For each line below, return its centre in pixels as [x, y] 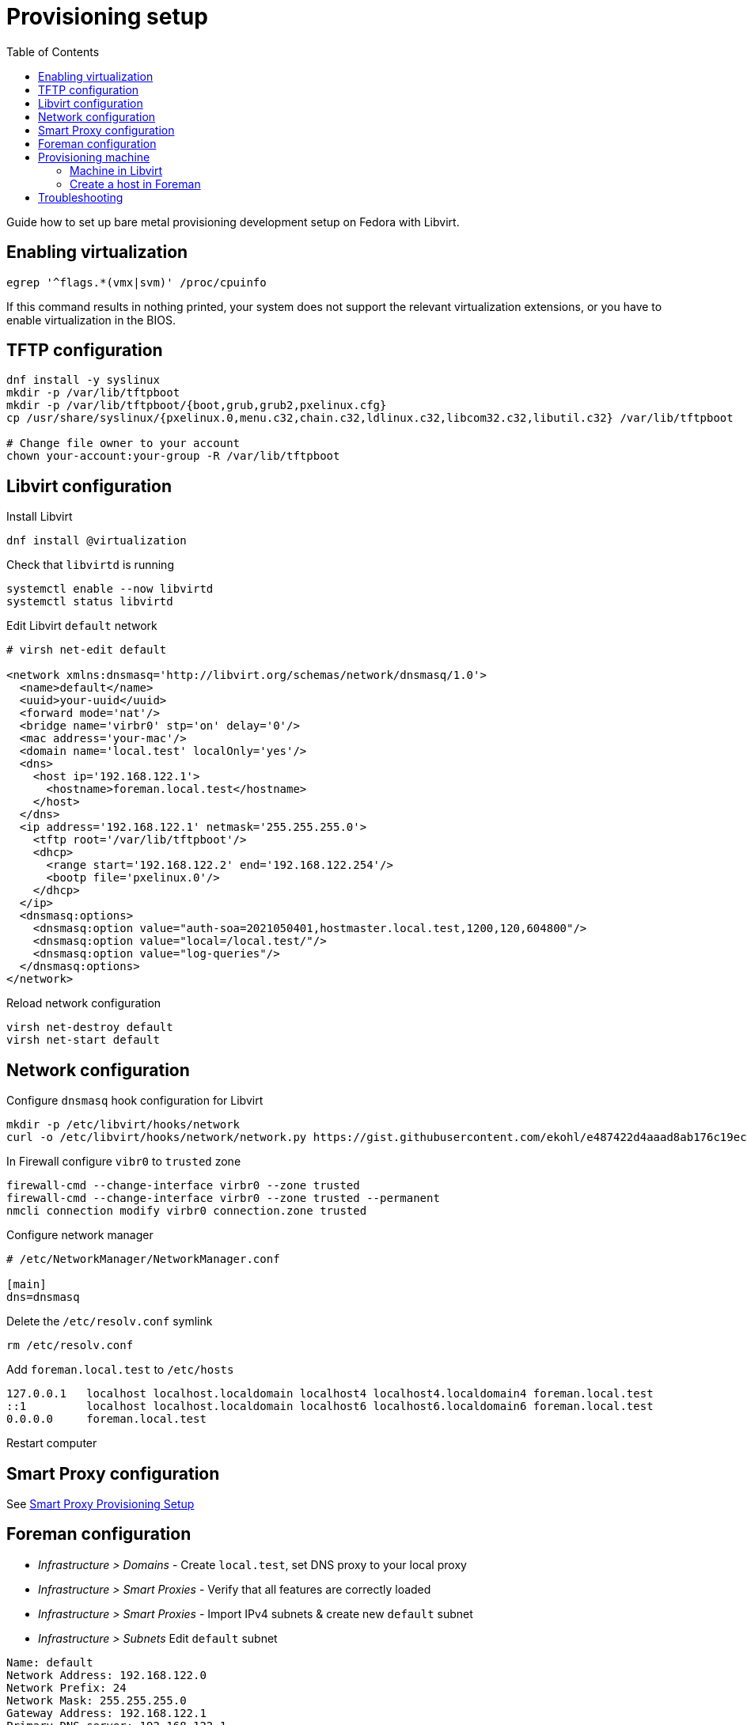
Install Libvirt [40, 517]
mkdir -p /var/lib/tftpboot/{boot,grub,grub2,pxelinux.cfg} [197, 406]
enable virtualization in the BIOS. [91, 320]
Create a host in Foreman [135, 184]
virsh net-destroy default [90, 1027]
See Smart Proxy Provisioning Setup [100, 1503]
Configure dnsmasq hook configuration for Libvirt [135, 1101]
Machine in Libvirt [116, 170]
